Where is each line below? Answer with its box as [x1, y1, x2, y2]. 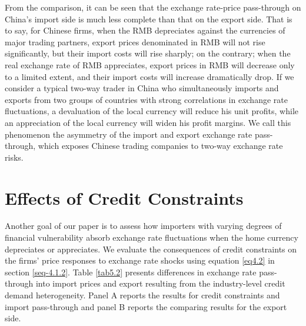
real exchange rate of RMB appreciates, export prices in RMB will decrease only [5, 58, 295, 71]
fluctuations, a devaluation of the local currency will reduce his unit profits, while [5, 105, 298, 117]
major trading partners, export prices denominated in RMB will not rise [5, 35, 265, 48]
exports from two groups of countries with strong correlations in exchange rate [5, 93, 288, 105]
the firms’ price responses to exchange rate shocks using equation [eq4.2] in [5, 254, 275, 267]
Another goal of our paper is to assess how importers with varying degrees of [5, 219, 282, 232]
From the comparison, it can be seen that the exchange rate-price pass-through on [5, 1, 301, 13]
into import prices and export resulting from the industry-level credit [35, 277, 285, 290]
